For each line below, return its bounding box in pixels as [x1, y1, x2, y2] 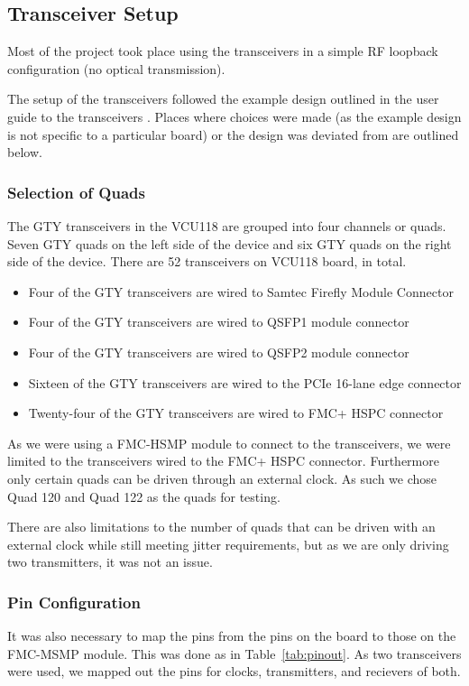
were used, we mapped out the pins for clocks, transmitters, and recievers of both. [7, 662, 461, 681]
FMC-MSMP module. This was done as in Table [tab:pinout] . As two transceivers [7, 644, 462, 663]
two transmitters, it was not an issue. [7, 552, 213, 571]
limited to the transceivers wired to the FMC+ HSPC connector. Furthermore [7, 451, 439, 470]
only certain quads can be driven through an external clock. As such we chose [7, 468, 437, 487]
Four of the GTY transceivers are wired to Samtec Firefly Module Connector [28, 282, 454, 301]
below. [7, 143, 42, 162]
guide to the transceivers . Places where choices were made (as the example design [7, 107, 462, 125]
